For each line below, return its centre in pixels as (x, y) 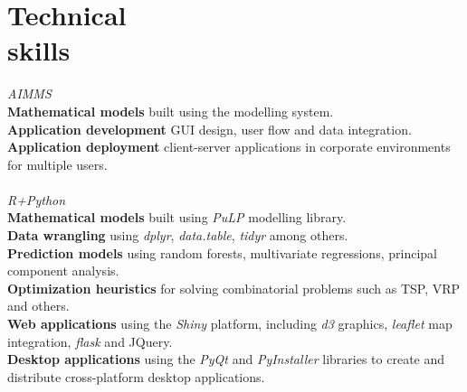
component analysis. (63, 271)
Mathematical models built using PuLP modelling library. (177, 217)
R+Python (37, 199)
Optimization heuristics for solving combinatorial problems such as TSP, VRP (234, 288)
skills (39, 50)
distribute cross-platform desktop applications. (136, 376)
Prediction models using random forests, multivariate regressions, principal (222, 252)
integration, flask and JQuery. (90, 341)
